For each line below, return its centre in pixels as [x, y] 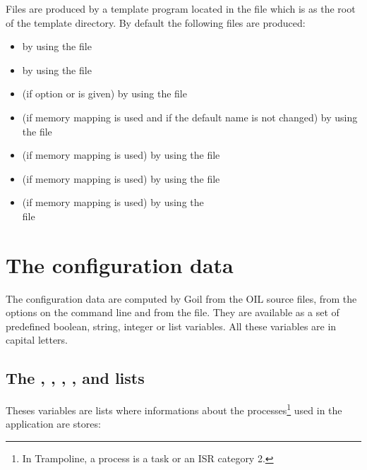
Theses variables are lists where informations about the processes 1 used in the [174, 409]
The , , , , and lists [75, 378]
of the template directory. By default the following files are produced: [156, 22]
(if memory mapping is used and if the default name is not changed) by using [190, 117]
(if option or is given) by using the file [104, 94]
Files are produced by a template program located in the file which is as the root [181, 8]
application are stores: [53, 424]
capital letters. [37, 340]
